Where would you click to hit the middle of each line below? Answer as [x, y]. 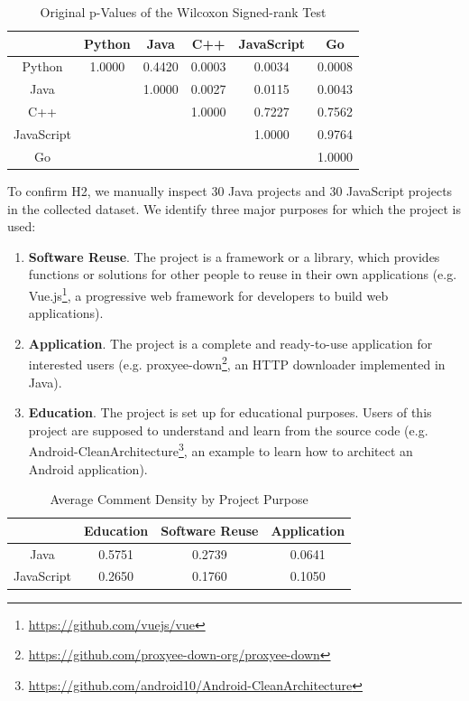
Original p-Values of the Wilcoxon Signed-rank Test [183, 12]
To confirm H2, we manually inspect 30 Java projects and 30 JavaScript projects [230, 190]
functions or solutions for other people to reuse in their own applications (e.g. [243, 274]
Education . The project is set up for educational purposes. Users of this [230, 412]
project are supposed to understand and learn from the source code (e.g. [228, 430]
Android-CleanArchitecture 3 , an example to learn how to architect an [221, 449]
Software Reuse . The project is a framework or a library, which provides [234, 256]
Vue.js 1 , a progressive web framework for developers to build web [208, 294]
